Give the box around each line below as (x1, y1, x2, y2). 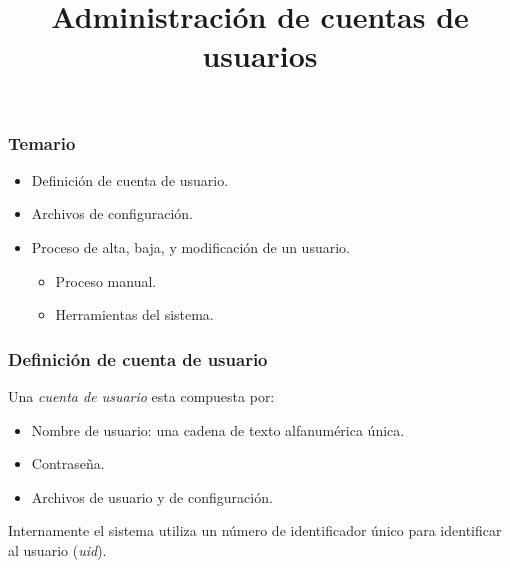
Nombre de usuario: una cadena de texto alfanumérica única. (31, 419, 405, 440)
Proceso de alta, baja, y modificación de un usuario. (31, 237, 350, 258)
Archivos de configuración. (31, 203, 193, 224)
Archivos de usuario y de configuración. (31, 486, 273, 507)
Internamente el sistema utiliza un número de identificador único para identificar (8, 520, 502, 541)
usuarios (202, 35, 318, 76)
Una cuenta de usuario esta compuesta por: (8, 386, 275, 407)
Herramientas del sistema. (55, 304, 214, 325)
